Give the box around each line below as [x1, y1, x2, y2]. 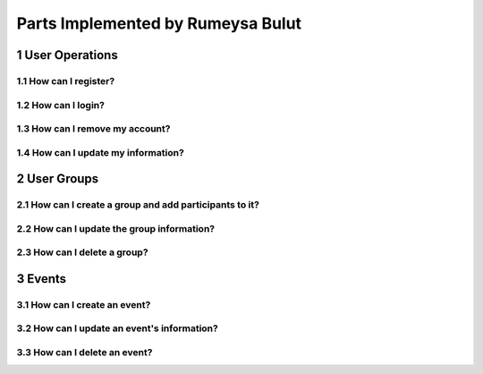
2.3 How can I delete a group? [16, 246, 148, 259]
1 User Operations [16, 47, 118, 63]
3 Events [16, 271, 67, 286]
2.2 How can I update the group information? [16, 222, 215, 234]
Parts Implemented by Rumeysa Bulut [16, 13, 302, 33]
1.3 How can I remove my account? [16, 123, 171, 135]
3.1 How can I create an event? [16, 298, 151, 310]
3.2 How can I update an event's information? [16, 322, 218, 335]
